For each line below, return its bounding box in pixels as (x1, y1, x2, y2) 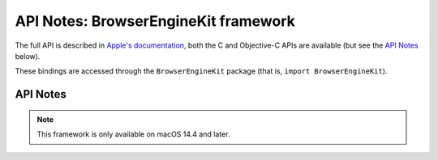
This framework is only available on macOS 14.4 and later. (36, 129, 230, 139)
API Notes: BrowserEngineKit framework (15, 12, 296, 30)
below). (15, 51, 41, 61)
